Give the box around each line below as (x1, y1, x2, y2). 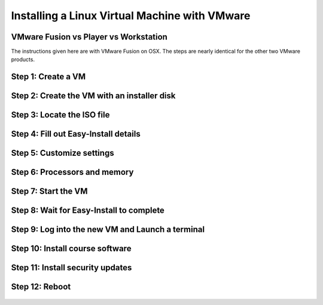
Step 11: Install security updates (11, 262, 132, 273)
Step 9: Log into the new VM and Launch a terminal (11, 225, 205, 235)
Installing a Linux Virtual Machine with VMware (11, 9, 251, 22)
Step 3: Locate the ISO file (11, 110, 110, 120)
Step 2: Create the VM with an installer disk (11, 90, 176, 101)
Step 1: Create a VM (11, 72, 86, 82)
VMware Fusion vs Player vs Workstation (11, 32, 167, 42)
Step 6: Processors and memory (11, 167, 134, 177)
